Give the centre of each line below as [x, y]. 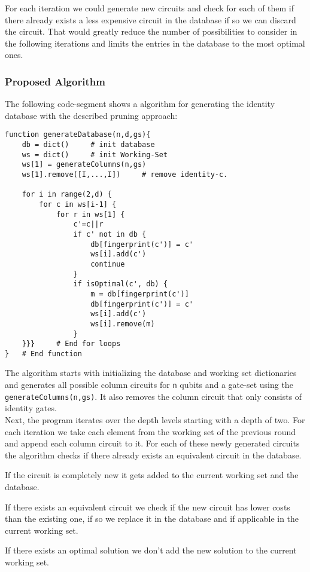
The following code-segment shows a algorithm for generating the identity [140, 104]
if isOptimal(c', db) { [121, 284]
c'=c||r [88, 224]
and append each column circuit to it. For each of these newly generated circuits [152, 443]
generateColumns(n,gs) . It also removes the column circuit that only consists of [154, 396]
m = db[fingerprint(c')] [140, 294]
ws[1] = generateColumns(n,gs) [84, 165]
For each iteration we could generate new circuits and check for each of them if [150, 8]
